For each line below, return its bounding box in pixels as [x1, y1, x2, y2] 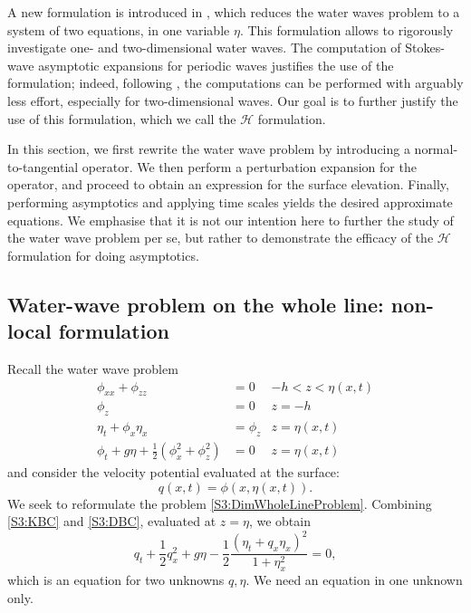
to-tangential [7, 157, 79, 176]
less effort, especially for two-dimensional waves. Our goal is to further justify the [7, 91, 458, 110]
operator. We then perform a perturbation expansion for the [82, 157, 417, 176]
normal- [414, 139, 458, 158]
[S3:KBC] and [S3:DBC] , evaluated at [7, 512, 216, 531]
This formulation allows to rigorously [247, 20, 454, 39]
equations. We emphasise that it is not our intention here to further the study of [7, 210, 454, 229]
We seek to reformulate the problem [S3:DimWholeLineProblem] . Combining [7, 493, 432, 512]
